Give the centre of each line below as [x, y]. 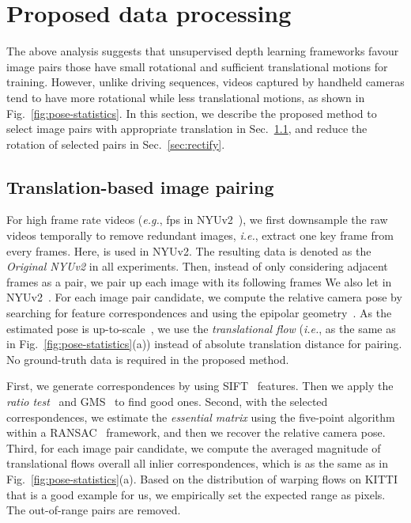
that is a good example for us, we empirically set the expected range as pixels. [196, 494]
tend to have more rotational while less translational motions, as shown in [186, 97]
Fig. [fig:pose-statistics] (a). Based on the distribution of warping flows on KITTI [202, 478]
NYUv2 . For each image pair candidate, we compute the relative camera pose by [204, 297]
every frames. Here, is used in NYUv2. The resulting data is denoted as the [189, 250]
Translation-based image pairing [140, 186]
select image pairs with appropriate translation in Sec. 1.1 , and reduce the [187, 129]
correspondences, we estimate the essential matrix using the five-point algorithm [201, 417]
